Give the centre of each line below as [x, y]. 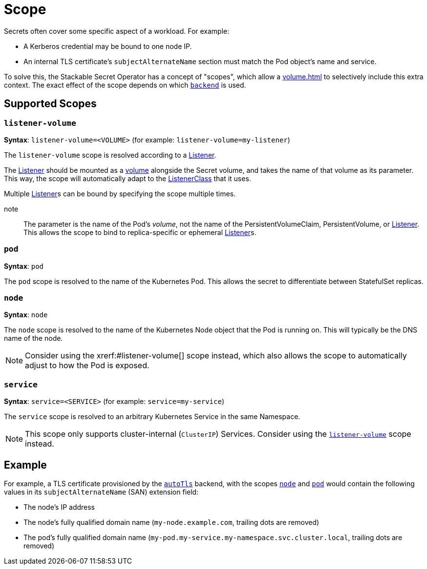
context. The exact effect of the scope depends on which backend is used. [125, 85]
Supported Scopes [50, 104]
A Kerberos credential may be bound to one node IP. [108, 46]
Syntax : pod [24, 266]
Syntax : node [26, 315]
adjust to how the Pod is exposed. [87, 366]
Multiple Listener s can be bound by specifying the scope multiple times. [120, 193]
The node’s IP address [59, 507]
